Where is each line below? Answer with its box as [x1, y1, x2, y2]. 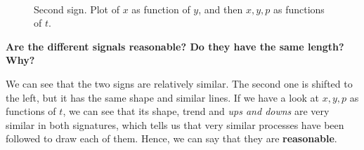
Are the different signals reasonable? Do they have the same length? [6, 39, 344, 53]
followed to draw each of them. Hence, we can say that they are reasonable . [6, 131, 337, 146]
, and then [198, 1, 243, 16]
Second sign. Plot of [34, 1, 120, 16]
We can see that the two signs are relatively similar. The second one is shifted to [6, 76, 353, 90]
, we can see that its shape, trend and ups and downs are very [63, 104, 330, 118]
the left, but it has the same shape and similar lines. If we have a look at [6, 90, 320, 104]
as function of [131, 1, 190, 16]
